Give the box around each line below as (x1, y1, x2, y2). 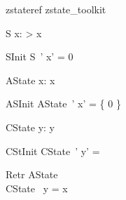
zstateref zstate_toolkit (6, 2, 106, 16)
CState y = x (6, 180, 68, 195)
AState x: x (6, 72, 55, 87)
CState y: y (6, 119, 55, 134)
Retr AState (6, 167, 58, 182)
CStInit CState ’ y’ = (6, 143, 100, 158)
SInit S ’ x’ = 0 (6, 49, 73, 64)
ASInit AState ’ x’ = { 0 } (6, 96, 121, 111)
